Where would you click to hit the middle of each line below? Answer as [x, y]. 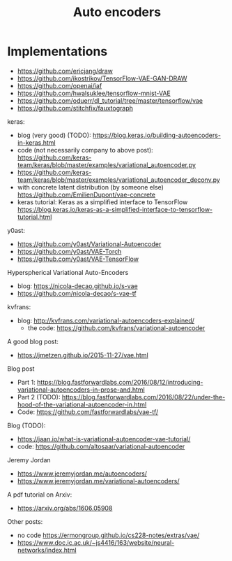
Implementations [57, 51]
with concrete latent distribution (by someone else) [90, 187]
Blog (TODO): [26, 425]
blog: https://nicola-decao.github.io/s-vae [77, 286]
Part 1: [26, 382]
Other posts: [25, 521]
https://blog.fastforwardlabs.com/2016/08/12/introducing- [120, 382]
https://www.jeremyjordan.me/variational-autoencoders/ [98, 481]
